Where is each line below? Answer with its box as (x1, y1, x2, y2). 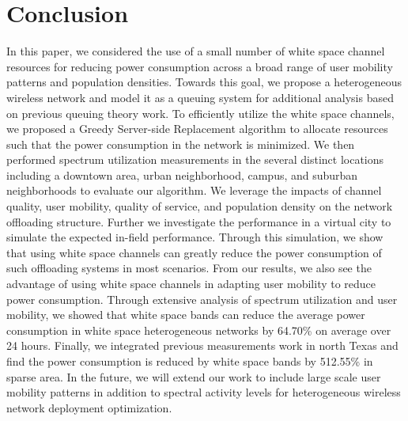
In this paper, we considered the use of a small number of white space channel (6, 43, 385, 59)
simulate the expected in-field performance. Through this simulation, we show (6, 229, 383, 245)
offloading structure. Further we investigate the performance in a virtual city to (6, 213, 391, 229)
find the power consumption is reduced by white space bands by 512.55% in (6, 353, 373, 369)
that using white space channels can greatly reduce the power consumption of (6, 244, 382, 260)
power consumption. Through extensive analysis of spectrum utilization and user (6, 290, 398, 307)
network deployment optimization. (6, 399, 172, 415)
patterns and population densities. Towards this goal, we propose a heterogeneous (6, 74, 402, 90)
